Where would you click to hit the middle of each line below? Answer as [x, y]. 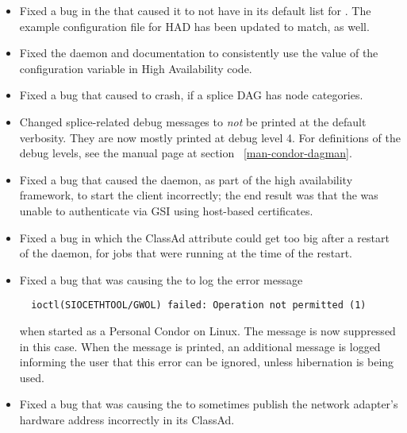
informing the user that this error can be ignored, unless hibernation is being [207, 362]
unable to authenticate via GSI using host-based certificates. [166, 210]
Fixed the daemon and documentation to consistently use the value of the [199, 53]
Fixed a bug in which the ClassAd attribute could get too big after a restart [204, 237]
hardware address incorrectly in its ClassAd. [127, 419]
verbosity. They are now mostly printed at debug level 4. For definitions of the [210, 137]
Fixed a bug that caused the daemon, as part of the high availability [186, 179]
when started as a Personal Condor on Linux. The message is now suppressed [207, 330]
